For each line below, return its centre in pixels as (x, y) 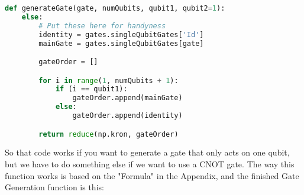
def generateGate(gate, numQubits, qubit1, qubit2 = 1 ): (115, 8)
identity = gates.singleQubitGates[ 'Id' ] (121, 34)
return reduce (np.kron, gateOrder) (109, 134)
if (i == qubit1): (91, 89)
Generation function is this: (54, 187)
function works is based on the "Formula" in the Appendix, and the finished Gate (152, 175)
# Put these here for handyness (102, 26)
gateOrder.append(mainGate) (127, 98)
